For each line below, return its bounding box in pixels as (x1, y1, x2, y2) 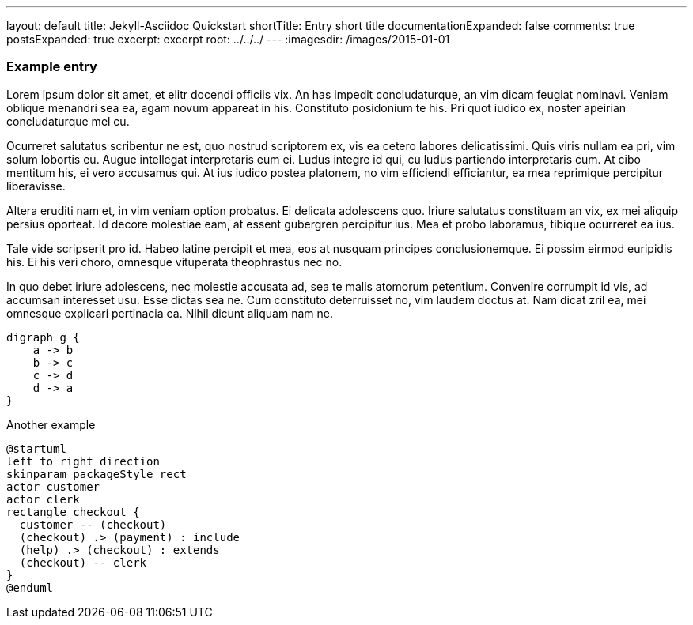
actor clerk (6, 492, 80, 506)
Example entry (6, 58, 97, 75)
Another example (6, 417, 96, 431)
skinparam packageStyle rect (6, 467, 187, 480)
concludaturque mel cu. (6, 114, 130, 128)
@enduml (6, 581, 54, 594)
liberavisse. (6, 179, 66, 193)
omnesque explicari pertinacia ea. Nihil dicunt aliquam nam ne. (6, 306, 333, 320)
